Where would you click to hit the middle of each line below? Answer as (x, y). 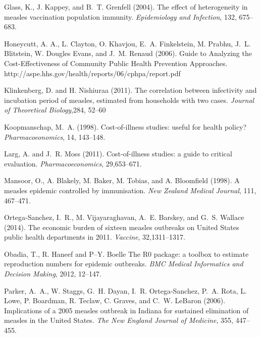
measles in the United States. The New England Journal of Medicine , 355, (119, 320)
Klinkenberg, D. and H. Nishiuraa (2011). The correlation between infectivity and (130, 90)
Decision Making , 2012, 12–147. (53, 274)
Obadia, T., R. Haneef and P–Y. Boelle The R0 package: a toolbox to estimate (126, 254)
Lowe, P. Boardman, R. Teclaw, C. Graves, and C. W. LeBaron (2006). (115, 300)
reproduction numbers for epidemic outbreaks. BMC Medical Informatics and (124, 264)
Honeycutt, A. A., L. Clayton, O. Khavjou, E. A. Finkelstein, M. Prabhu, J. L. (127, 43)
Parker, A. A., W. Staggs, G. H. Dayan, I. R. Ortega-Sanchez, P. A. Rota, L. (125, 290)
